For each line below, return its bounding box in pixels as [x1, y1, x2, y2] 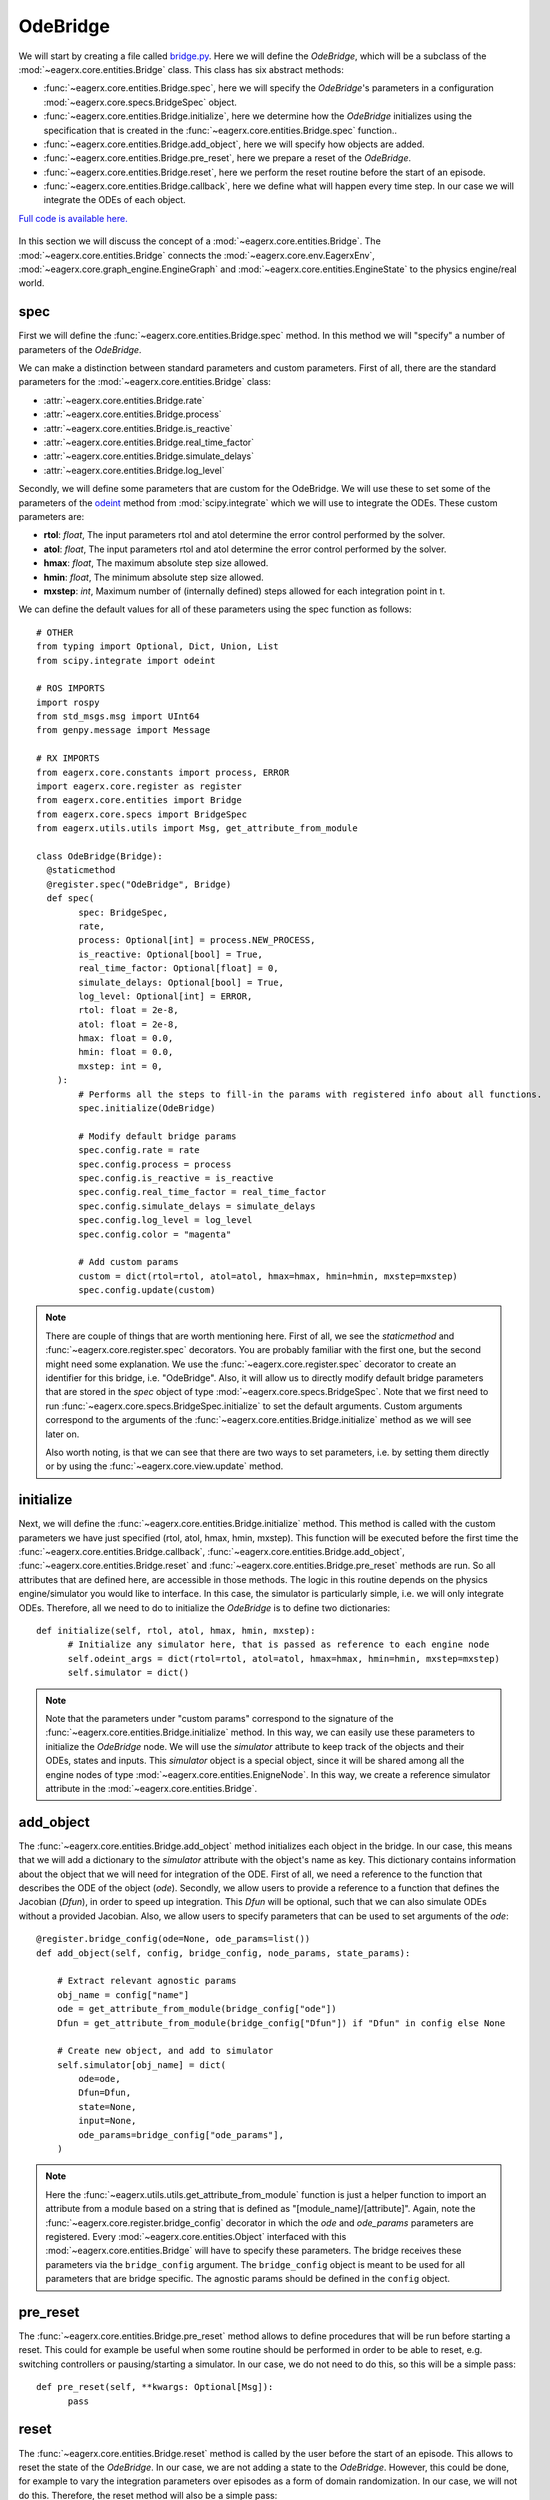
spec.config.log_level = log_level [78, 1215, 253, 1226]
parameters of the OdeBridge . [18, 343, 142, 355]
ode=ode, [78, 2073, 121, 2085]
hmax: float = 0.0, [78, 1033, 174, 1044]
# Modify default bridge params [78, 1130, 237, 1142]
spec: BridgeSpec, [78, 906, 169, 918]
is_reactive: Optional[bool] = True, [78, 948, 264, 960]
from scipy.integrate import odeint [36, 655, 216, 666]
